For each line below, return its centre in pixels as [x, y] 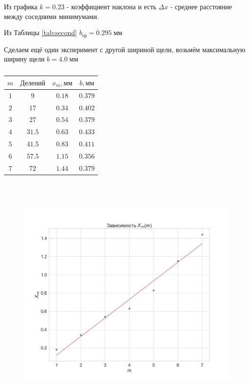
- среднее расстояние [201, 6]
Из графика [21, 6]
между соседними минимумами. [51, 16]
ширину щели [24, 59]
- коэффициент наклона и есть [111, 6]
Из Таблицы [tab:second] [40, 32]
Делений [33, 83]
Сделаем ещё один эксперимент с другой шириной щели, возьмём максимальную [125, 49]
